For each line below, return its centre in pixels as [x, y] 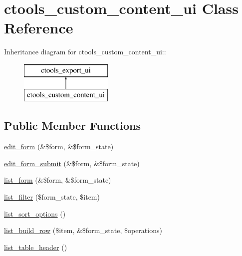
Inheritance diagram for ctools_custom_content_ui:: [85, 52]
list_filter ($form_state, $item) [52, 197]
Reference [39, 28]
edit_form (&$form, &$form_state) [59, 146]
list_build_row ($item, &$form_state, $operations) [83, 230]
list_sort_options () [35, 213]
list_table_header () [36, 247]
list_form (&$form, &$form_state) [58, 180]
